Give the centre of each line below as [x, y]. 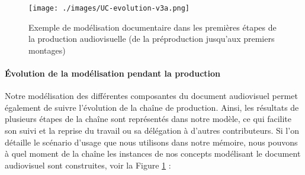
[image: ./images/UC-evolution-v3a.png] [109, 8]
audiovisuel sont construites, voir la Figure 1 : [88, 165]
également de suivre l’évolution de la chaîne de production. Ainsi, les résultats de [152, 107]
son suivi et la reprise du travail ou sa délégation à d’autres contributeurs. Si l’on [152, 131]
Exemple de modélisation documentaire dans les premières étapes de [152, 27]
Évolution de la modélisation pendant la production [113, 73]
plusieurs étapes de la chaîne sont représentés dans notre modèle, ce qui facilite [148, 119]
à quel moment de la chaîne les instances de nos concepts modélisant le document [153, 153]
